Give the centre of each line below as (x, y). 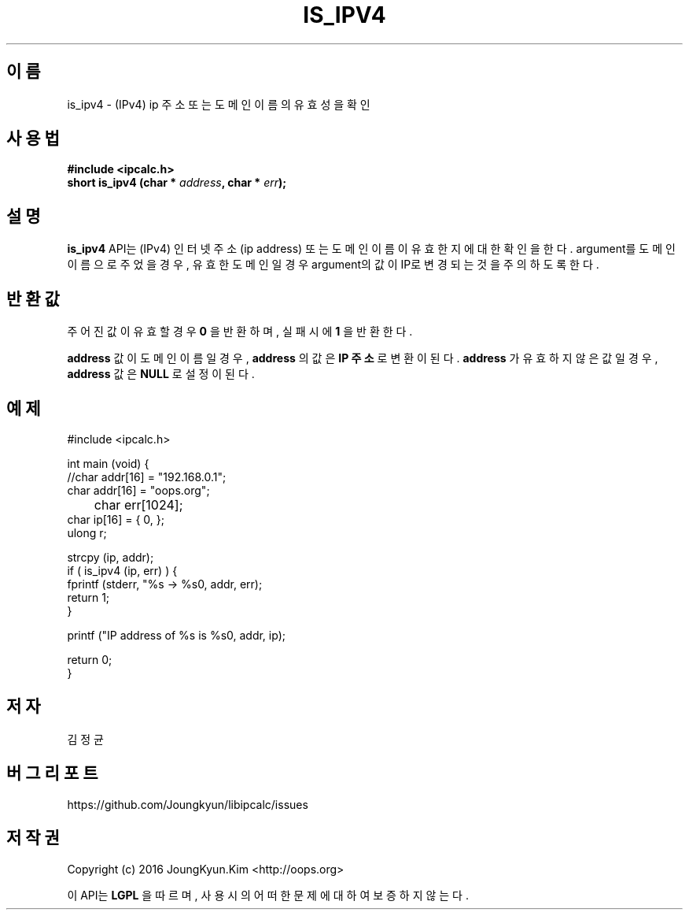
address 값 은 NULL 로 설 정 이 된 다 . (161, 374)
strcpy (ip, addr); (111, 557)
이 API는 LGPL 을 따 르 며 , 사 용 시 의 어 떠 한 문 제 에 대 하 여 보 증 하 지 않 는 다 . (268, 895)
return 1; (88, 597)
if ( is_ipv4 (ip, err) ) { (122, 570)
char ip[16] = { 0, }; (116, 519)
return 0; (90, 659)
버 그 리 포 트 (52, 773)
